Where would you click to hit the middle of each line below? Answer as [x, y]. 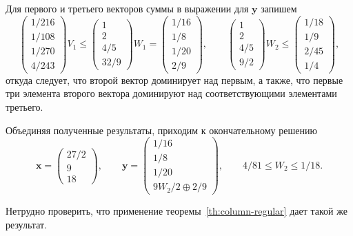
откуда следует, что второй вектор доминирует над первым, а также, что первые [174, 79]
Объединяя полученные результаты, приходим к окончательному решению [161, 130]
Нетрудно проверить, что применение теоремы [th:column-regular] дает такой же [176, 211]
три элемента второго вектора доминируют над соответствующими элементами [171, 93]
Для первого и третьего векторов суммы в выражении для [127, 8]
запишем [279, 8]
